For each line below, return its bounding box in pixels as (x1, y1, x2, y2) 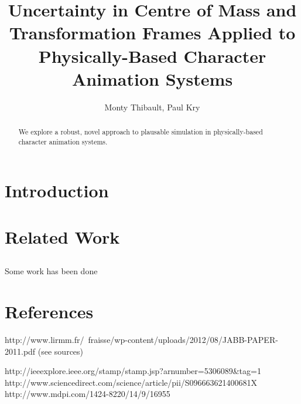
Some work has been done (5, 265, 98, 277)
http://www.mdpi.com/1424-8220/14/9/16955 (5, 388, 170, 400)
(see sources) (37, 345, 84, 357)
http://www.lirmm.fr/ (5, 334, 84, 346)
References (5, 299, 94, 324)
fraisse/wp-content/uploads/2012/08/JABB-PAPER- (88, 334, 278, 346)
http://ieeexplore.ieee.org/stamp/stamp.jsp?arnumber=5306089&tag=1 (5, 365, 261, 377)
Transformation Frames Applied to (9, 21, 296, 45)
